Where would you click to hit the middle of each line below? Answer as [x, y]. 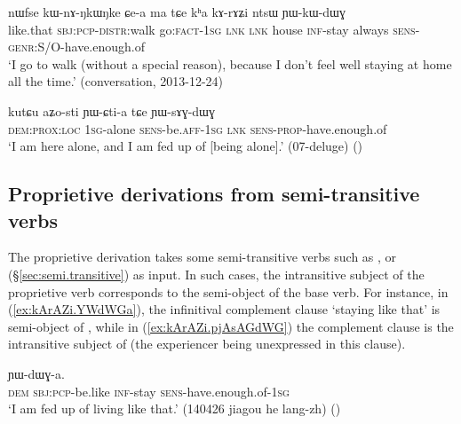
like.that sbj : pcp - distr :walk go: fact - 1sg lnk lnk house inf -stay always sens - [214, 29]
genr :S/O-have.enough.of [77, 47]
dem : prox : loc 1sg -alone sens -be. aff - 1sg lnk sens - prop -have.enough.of [198, 128]
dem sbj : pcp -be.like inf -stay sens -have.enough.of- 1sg [149, 391]
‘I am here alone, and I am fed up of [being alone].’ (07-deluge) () [186, 146]
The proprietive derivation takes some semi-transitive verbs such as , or [203, 257]
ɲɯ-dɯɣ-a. [36, 373]
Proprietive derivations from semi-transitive [214, 194]
